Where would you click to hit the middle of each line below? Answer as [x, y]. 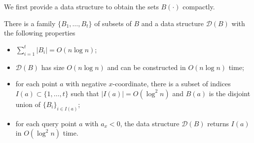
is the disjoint [230, 93]
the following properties [40, 33]
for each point [36, 84]
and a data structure [172, 23]
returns [218, 123]
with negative [86, 84]
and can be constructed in [146, 67]
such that [85, 93]
